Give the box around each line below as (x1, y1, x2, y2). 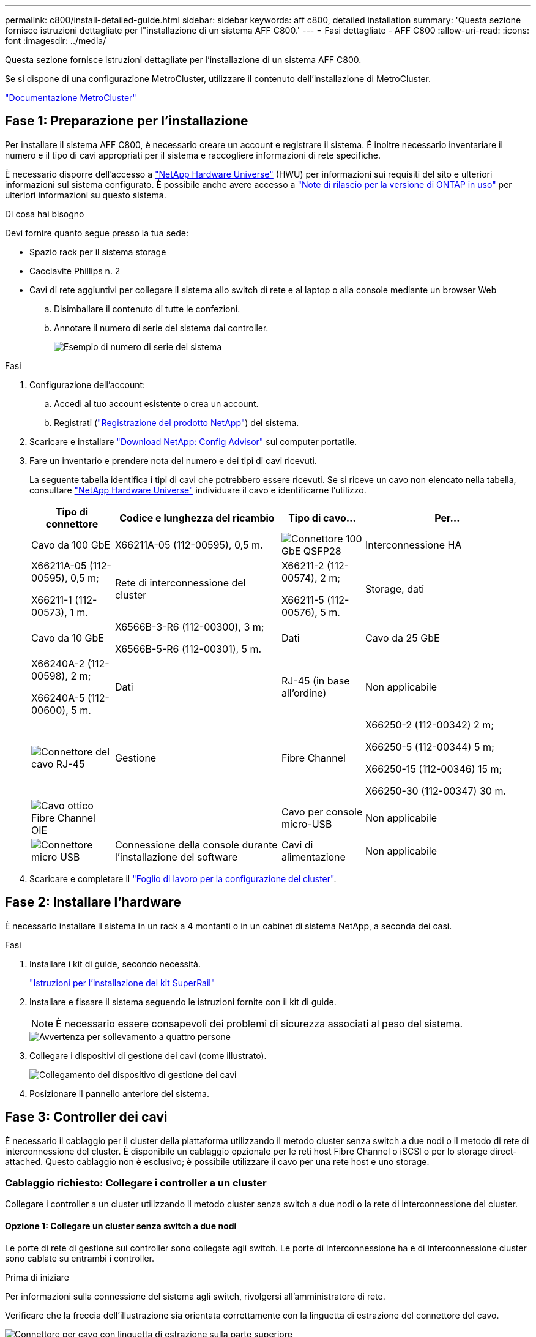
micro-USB (281, 817, 332, 830)
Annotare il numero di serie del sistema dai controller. (54, 322, 269, 333)
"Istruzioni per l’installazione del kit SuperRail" (29, 977, 215, 988)
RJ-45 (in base (281, 674, 350, 687)
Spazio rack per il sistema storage (29, 246, 166, 257)
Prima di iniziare (5, 1271, 69, 1283)
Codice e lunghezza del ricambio (119, 511, 275, 524)
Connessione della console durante (114, 838, 278, 851)
